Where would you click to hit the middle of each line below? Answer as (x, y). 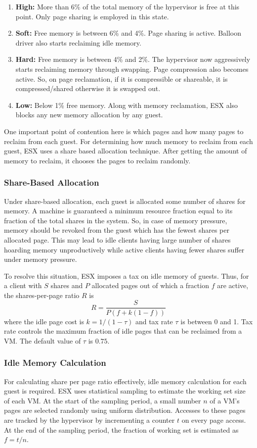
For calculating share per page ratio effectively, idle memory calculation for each (125, 381)
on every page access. (214, 420)
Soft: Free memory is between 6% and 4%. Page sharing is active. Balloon (128, 33)
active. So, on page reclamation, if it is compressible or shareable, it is (122, 78)
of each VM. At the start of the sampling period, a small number (103, 400)
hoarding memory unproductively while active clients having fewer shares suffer (124, 249)
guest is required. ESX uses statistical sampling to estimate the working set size (125, 391)
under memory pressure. (41, 259)
